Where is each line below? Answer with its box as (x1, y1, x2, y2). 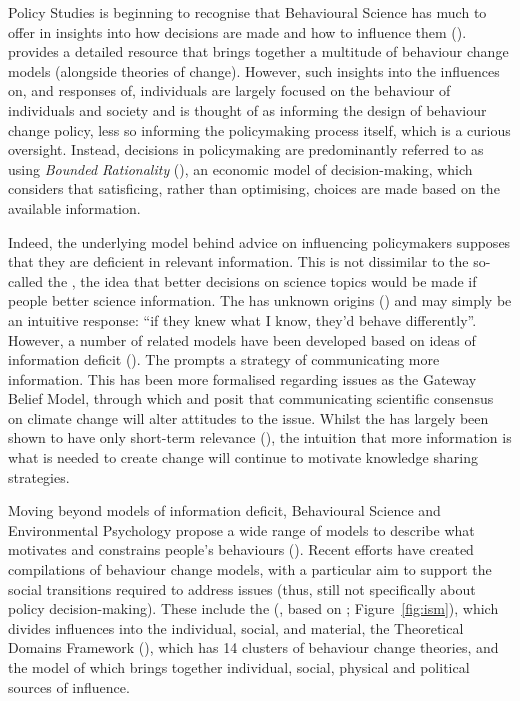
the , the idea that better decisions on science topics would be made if (47, 270, 477, 291)
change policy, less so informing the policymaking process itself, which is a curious (8, 119, 511, 140)
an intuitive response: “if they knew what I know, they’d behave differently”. (8, 309, 477, 330)
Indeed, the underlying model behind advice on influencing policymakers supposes (8, 231, 511, 252)
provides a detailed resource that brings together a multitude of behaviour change (8, 41, 509, 62)
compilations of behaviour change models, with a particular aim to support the (8, 559, 492, 580)
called (8, 270, 43, 291)
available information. (8, 197, 141, 218)
